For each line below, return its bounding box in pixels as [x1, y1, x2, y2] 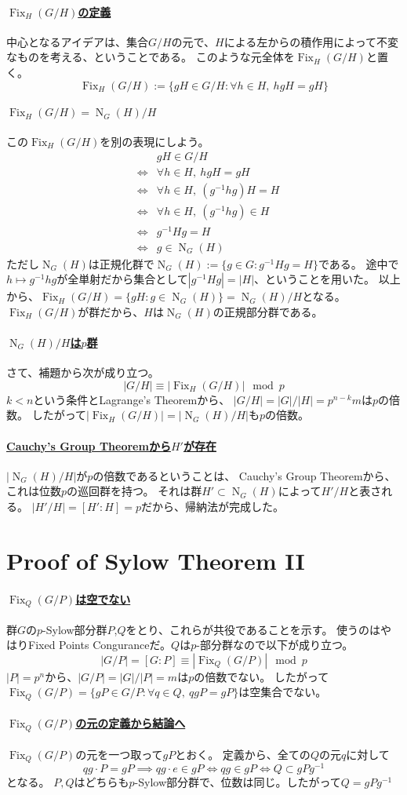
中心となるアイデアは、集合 [6, 33, 148, 49]
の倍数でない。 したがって [194, 668, 329, 684]
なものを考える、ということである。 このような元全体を [6, 49, 295, 65]
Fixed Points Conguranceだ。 [27, 636, 172, 653]
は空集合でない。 [238, 684, 327, 700]
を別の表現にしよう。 [100, 133, 209, 149]
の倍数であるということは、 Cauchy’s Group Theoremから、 [93, 467, 396, 483]
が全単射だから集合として [56, 271, 188, 287]
